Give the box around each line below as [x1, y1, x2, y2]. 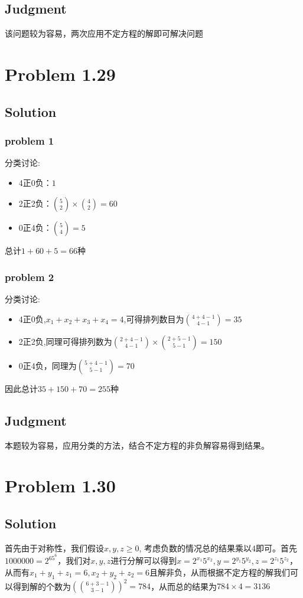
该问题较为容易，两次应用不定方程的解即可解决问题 [5, 27, 203, 40]
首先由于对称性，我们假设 [5, 541, 104, 554]
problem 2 [5, 269, 54, 284]
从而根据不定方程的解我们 [190, 566, 290, 578]
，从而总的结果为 [151, 580, 217, 592]
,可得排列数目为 [123, 312, 184, 325]
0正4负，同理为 [18, 359, 77, 371]
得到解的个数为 [12, 580, 71, 592]
